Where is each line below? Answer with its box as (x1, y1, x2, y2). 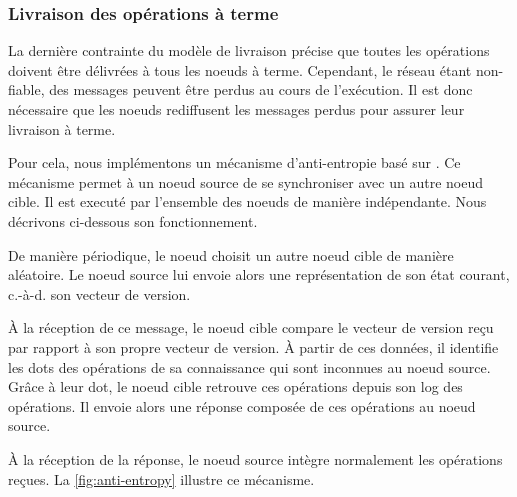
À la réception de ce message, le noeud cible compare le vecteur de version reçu (8, 317, 494, 338)
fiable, (8, 79, 45, 100)
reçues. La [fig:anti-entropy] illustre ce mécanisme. (8, 468, 315, 489)
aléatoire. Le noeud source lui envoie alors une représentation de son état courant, (8, 264, 510, 285)
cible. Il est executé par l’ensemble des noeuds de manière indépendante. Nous (8, 191, 487, 212)
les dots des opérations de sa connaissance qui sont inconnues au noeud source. (8, 356, 491, 377)
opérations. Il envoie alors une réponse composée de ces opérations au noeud (8, 395, 476, 416)
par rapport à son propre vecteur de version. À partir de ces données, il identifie (8, 336, 499, 357)
